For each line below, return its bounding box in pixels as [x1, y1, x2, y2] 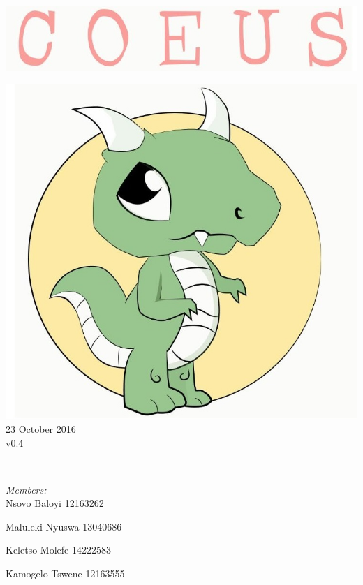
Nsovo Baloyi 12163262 [6, 496, 104, 510]
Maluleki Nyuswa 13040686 [6, 519, 122, 533]
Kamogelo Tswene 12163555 [6, 566, 125, 581]
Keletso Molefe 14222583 [6, 542, 111, 557]
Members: [6, 482, 47, 496]
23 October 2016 [6, 421, 76, 436]
